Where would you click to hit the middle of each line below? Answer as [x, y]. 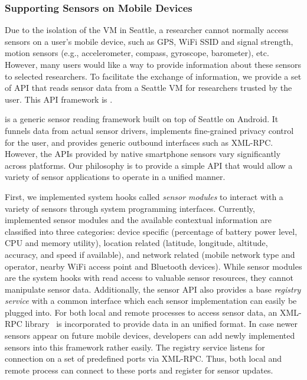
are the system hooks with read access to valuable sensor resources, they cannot [149, 278]
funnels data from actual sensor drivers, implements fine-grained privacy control [149, 130]
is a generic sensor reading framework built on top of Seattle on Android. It [142, 119]
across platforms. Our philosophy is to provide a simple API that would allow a [149, 165]
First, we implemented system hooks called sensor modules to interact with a [144, 196]
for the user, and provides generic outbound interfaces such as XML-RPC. [139, 142]
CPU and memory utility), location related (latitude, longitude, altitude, [136, 243]
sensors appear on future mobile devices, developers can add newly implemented [150, 335]
